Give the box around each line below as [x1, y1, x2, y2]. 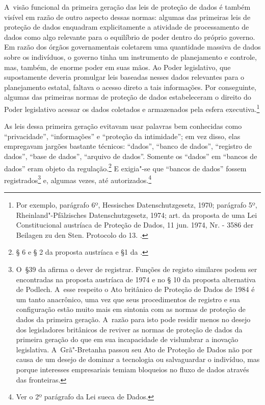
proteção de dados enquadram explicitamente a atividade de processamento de [4, 21, 249, 32]
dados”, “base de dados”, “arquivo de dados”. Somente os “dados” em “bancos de [4, 150, 257, 161]
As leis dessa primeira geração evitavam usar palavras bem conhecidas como [4, 121, 242, 131]
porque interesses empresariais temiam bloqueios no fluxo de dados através [16, 364, 249, 374]
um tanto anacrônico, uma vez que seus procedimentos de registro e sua [16, 294, 240, 304]
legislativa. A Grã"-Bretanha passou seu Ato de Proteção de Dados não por [16, 344, 253, 354]
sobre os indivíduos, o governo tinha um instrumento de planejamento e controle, [4, 51, 257, 62]
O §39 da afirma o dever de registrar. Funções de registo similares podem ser [16, 264, 257, 275]
